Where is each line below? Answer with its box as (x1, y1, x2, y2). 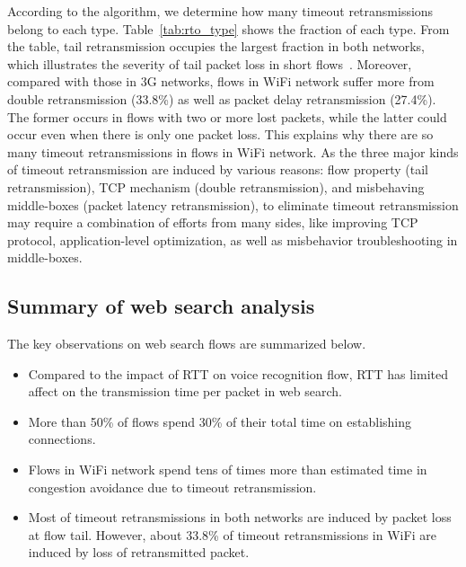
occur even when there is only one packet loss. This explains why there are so (7, 125, 434, 144)
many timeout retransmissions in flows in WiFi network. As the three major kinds (7, 142, 459, 161)
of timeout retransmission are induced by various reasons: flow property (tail (7, 160, 428, 179)
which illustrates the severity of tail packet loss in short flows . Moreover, (7, 54, 412, 73)
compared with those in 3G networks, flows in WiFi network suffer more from (7, 72, 435, 91)
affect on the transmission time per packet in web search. (28, 382, 342, 401)
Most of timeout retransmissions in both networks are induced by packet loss (28, 508, 452, 527)
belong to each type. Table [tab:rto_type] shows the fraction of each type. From (7, 19, 450, 38)
